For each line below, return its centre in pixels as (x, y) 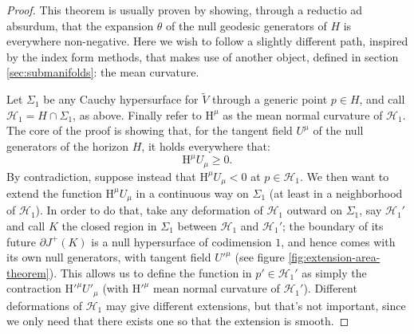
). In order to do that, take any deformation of (149, 210)
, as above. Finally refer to (137, 114)
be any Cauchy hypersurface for (121, 99)
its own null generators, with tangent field (109, 257)
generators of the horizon (68, 145)
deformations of (45, 305)
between (197, 226)
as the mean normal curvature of (303, 114)
